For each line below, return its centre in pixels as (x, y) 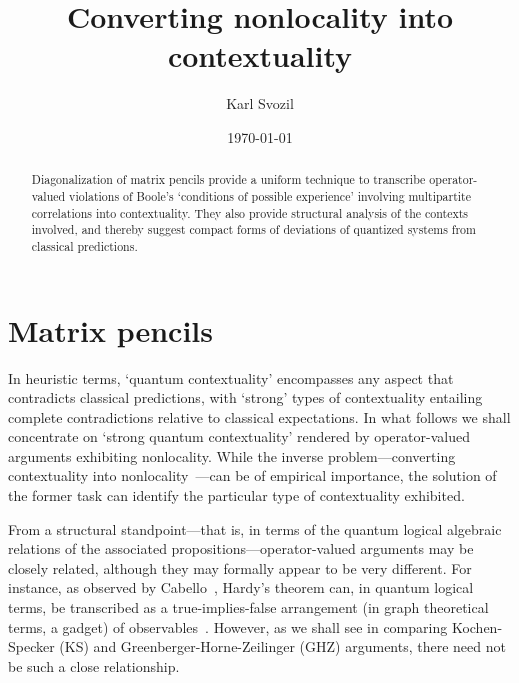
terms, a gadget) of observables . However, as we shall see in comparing (228, 626)
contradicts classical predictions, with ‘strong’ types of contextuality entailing (245, 397)
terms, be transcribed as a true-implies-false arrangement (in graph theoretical (248, 607)
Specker (31, 646)
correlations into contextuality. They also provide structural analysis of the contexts (250, 212)
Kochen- (477, 626)
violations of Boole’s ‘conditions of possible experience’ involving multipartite (270, 195)
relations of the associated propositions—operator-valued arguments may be (241, 548)
